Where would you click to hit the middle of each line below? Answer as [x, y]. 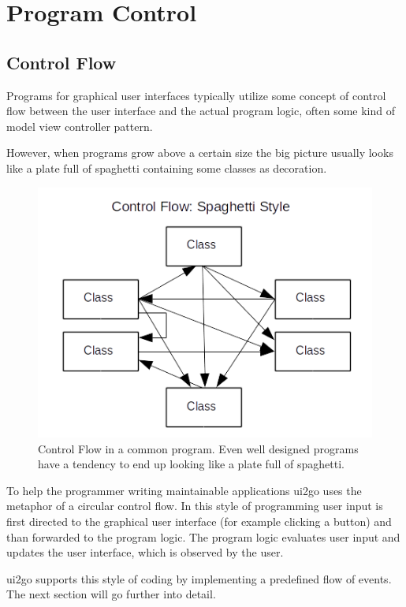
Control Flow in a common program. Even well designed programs [198, 448]
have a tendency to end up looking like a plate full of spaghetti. [191, 464]
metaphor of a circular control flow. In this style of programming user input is [195, 506]
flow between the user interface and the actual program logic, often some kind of [201, 111]
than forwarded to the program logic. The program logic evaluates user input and [203, 536]
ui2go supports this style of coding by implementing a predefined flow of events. [199, 578]
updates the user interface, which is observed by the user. [145, 552]
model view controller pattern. [80, 126]
